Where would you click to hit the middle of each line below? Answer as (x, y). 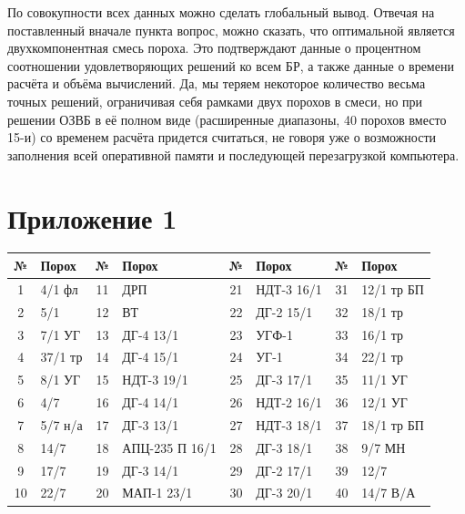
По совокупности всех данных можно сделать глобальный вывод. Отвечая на (221, 12)
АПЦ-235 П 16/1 (169, 447)
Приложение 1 (92, 217)
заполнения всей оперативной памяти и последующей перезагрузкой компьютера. (233, 154)
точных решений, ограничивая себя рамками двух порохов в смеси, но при (215, 101)
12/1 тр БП (393, 288)
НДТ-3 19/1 (155, 380)
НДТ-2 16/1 (289, 402)
